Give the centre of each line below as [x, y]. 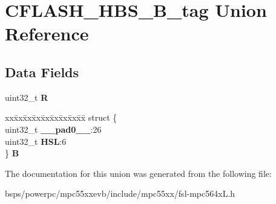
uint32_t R [27, 97]
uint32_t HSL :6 [36, 141]
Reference [47, 33]
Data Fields [42, 72]
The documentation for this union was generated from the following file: [138, 173]
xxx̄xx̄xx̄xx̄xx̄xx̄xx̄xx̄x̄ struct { [61, 117]
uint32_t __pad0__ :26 [53, 129]
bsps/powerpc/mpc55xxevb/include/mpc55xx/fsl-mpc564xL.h [120, 193]
